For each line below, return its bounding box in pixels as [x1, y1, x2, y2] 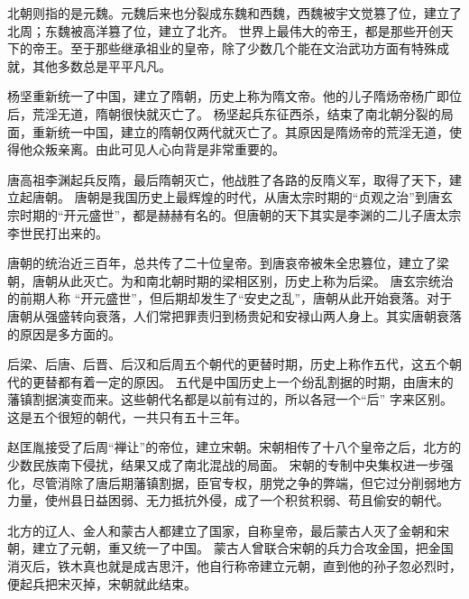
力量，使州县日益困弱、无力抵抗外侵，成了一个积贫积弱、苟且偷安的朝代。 [7, 491, 449, 510]
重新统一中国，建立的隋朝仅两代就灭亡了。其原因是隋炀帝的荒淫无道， [32, 122, 449, 141]
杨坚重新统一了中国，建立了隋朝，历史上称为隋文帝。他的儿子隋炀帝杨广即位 [7, 87, 462, 106]
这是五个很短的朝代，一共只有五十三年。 [7, 407, 247, 426]
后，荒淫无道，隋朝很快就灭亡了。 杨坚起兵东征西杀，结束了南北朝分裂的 [7, 104, 441, 123]
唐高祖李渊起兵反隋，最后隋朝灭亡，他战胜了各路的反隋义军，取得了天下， [7, 170, 449, 189]
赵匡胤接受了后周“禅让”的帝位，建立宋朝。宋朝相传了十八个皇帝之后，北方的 [7, 438, 462, 456]
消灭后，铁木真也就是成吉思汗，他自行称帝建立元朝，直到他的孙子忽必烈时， [7, 557, 462, 576]
